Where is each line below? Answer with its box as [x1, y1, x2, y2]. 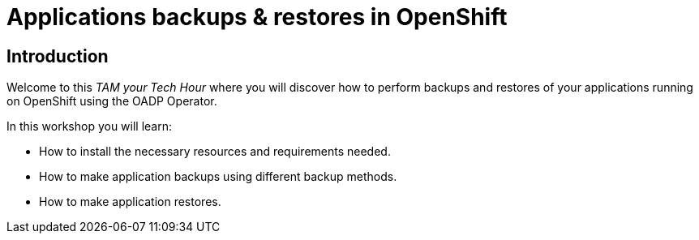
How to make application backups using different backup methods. [39, 169, 397, 184]
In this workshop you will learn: [6, 119, 173, 134]
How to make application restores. [39, 195, 221, 209]
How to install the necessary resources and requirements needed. [39, 144, 391, 159]
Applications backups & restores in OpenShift [6, 3, 508, 31]
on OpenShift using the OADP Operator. [6, 94, 217, 109]
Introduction [6, 45, 109, 66]
